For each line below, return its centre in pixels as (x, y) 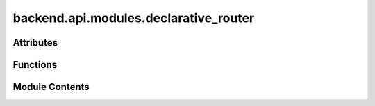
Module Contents (51, 87)
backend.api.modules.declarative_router (134, 18)
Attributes (35, 43)
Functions (35, 65)
